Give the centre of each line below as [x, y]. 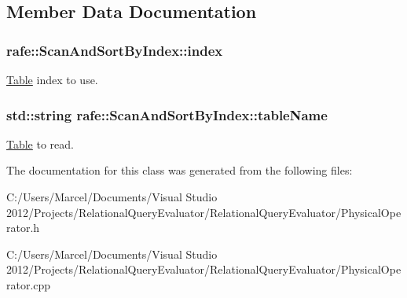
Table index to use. [52, 79]
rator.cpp [29, 284]
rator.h [23, 228]
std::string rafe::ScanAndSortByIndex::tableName [167, 114]
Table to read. [40, 143]
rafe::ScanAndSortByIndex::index [115, 50]
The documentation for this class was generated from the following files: [180, 170]
